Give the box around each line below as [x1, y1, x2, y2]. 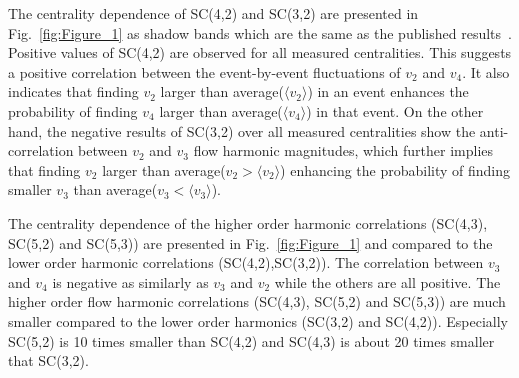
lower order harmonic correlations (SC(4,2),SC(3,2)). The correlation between [8, 252, 484, 273]
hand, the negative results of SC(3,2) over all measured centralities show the [8, 120, 476, 141]
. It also [462, 61, 510, 82]
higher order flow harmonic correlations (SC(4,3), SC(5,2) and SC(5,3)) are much [8, 291, 506, 312]
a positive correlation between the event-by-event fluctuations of [8, 61, 401, 82]
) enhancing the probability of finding [280, 159, 511, 180]
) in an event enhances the [307, 81, 469, 102]
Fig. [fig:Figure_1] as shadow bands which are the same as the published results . [8, 22, 512, 43]
